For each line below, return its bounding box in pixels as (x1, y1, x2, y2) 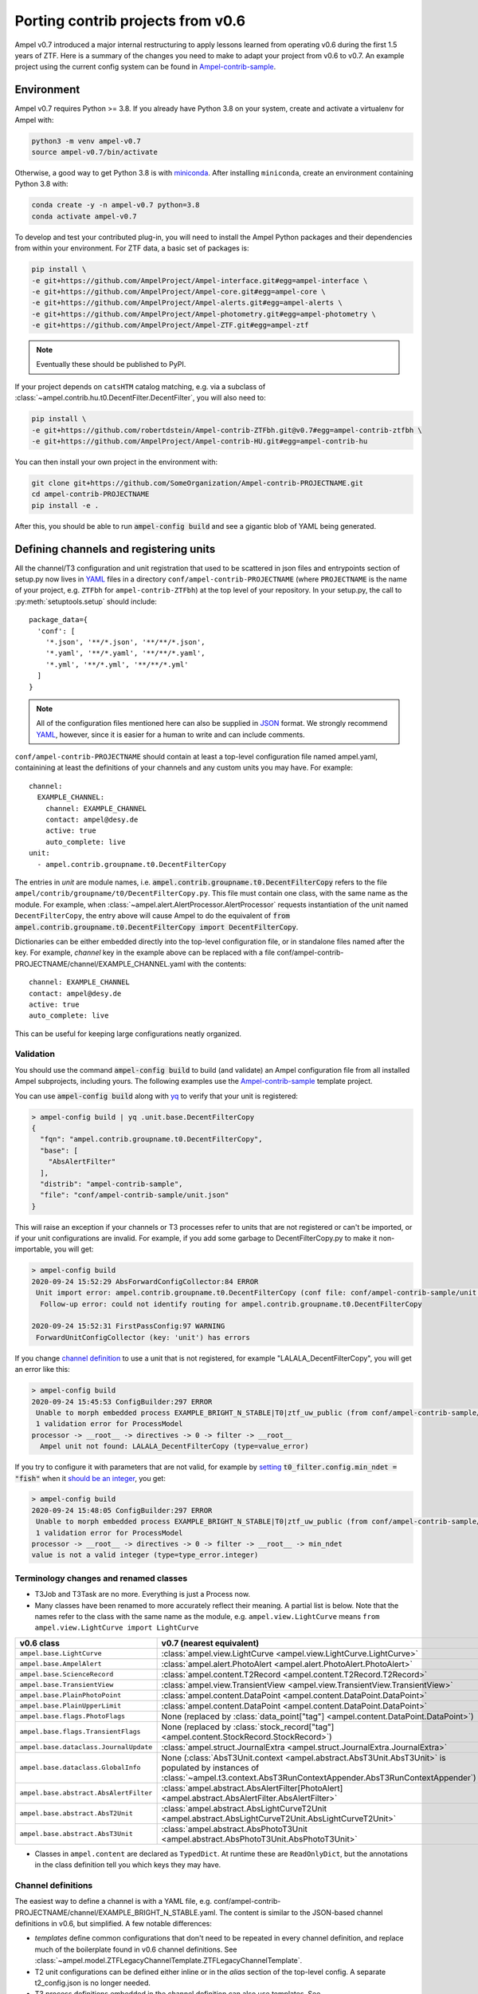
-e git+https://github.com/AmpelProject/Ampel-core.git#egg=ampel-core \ (31, 287, 326, 296)
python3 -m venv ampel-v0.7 (31, 136, 141, 145)
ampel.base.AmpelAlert (19, 1660, 103, 1669)
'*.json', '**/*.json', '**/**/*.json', (45, 637, 206, 646)
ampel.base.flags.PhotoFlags (19, 1712, 126, 1720)
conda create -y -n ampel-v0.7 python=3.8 (31, 200, 200, 210)
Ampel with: (14, 115, 54, 124)
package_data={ (29, 615, 88, 625)
